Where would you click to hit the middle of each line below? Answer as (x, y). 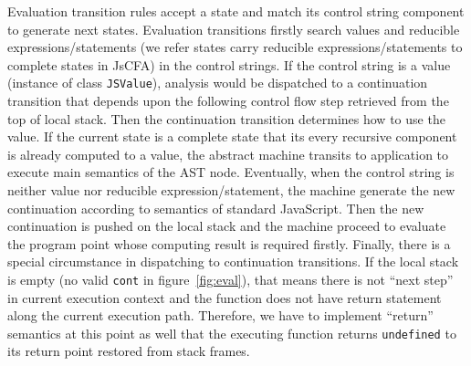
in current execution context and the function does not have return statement (225, 297)
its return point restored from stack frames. (129, 351)
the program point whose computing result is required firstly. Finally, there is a (229, 243)
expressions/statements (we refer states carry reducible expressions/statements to (235, 47)
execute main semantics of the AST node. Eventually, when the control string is (231, 172)
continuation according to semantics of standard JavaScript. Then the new (216, 208)
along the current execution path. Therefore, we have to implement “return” (220, 315)
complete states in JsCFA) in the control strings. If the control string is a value (229, 64)
